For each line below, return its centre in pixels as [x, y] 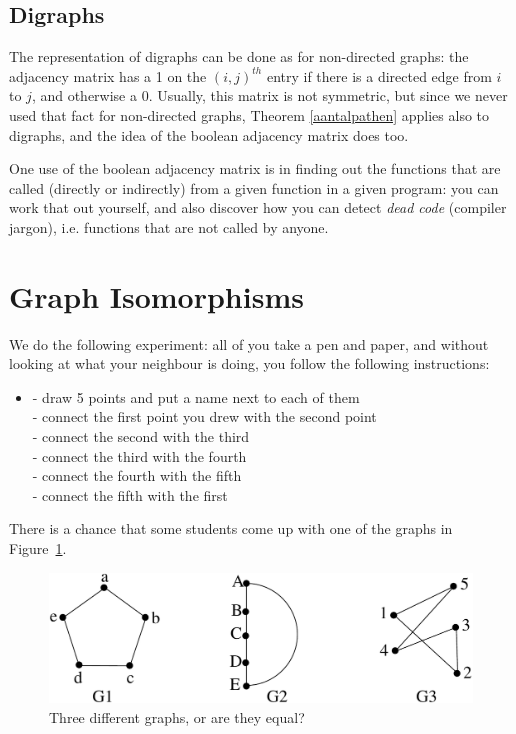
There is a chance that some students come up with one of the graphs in [231, 528]
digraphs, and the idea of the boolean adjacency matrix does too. [209, 134]
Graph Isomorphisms [156, 295]
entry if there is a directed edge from [379, 75]
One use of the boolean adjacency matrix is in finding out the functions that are [255, 168]
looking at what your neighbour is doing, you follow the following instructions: [249, 363]
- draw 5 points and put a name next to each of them [196, 396]
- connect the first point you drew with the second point [204, 416]
